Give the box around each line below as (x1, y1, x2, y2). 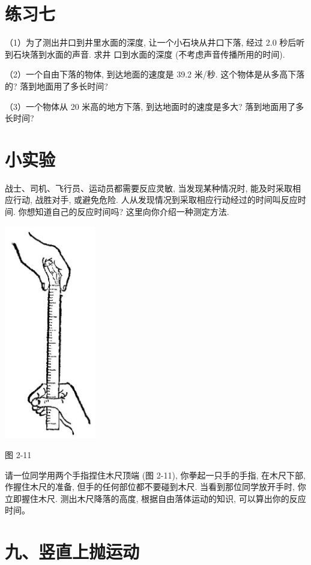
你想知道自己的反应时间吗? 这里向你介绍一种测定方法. (18, 205, 229, 217)
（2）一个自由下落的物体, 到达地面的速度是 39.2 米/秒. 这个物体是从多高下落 (5, 68, 305, 80)
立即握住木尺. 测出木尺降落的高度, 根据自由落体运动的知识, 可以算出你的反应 (5, 492, 306, 504)
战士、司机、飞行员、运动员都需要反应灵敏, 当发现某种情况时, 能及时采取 (5, 181, 293, 194)
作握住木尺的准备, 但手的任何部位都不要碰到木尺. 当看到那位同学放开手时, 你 (5, 480, 306, 493)
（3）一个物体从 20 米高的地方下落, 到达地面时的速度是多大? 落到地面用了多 (5, 100, 304, 112)
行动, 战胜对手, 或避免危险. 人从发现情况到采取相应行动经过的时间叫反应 (13, 193, 298, 206)
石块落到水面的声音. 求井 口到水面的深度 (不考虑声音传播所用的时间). (13, 47, 285, 60)
